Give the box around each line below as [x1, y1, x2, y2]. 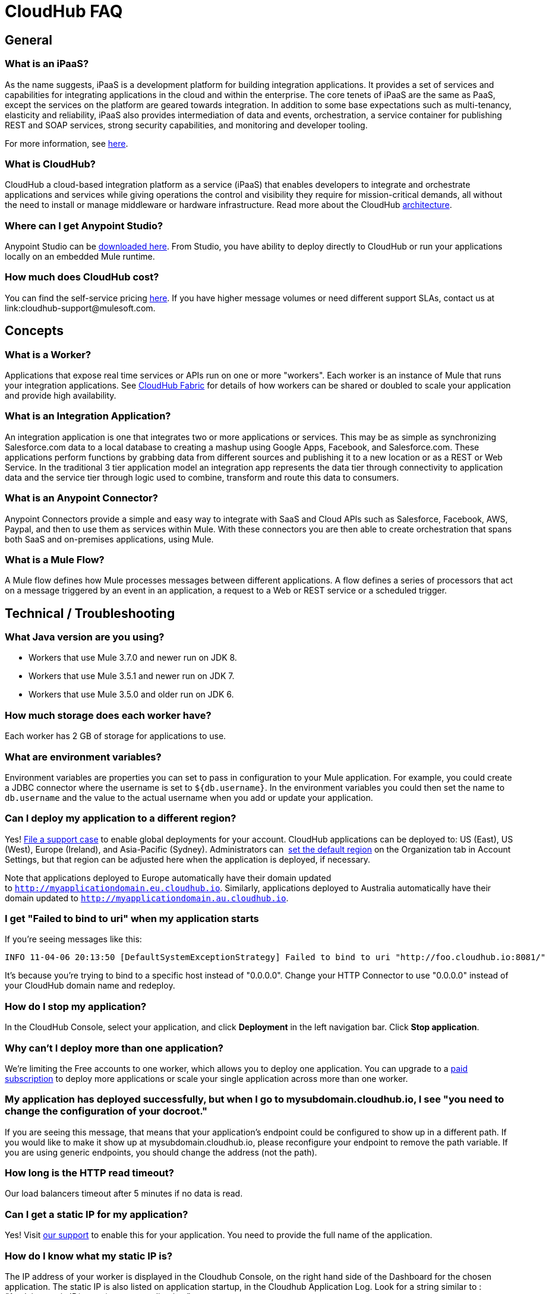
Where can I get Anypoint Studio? [5, 219, 163, 232]
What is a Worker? [5, 348, 91, 361]
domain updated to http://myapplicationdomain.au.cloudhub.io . [5, 892, 289, 903]
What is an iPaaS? [5, 58, 89, 70]
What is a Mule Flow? [5, 553, 105, 566]
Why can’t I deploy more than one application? [5, 1041, 223, 1054]
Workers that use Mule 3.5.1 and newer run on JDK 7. [29, 671, 235, 681]
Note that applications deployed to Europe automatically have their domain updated [5, 872, 332, 883]
